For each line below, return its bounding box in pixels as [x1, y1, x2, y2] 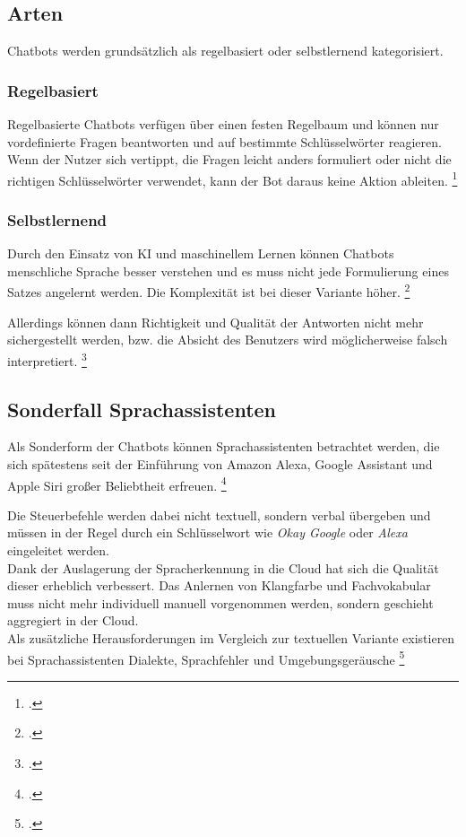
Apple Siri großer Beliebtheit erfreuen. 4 [7, 473, 227, 494]
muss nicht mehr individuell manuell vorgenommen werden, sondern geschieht [7, 593, 434, 612]
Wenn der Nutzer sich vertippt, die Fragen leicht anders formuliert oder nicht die [7, 150, 452, 169]
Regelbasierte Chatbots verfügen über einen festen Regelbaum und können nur [7, 115, 439, 134]
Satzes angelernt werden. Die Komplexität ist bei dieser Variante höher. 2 [7, 280, 410, 301]
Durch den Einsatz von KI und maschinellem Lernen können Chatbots [7, 244, 394, 263]
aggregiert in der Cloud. [7, 611, 139, 630]
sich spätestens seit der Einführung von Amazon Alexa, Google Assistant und [7, 454, 433, 473]
